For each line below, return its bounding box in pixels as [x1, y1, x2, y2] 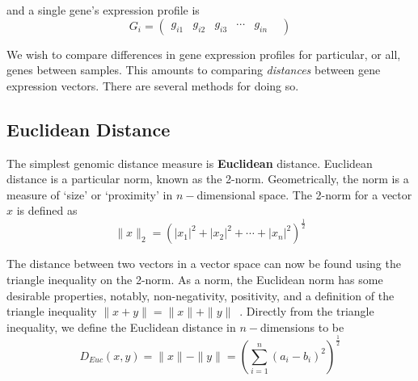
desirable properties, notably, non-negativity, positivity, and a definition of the [6, 287, 395, 304]
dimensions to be [260, 318, 344, 335]
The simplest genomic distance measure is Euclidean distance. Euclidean [6, 154, 373, 171]
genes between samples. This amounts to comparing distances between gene [6, 61, 381, 78]
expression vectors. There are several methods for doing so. [6, 77, 299, 94]
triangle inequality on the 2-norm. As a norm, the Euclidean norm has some [6, 270, 383, 287]
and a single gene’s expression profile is [6, 2, 200, 18]
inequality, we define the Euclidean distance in [6, 318, 236, 335]
